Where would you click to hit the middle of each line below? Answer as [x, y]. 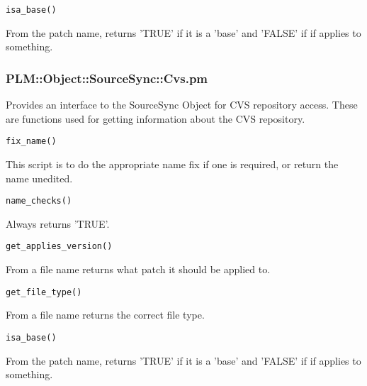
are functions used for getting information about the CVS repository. [156, 118]
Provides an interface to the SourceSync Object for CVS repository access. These [182, 105]
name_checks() [39, 201]
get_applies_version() [59, 247]
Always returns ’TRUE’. [58, 223]
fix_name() [31, 142]
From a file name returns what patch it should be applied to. [138, 269]
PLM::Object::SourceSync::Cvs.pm [107, 78]
